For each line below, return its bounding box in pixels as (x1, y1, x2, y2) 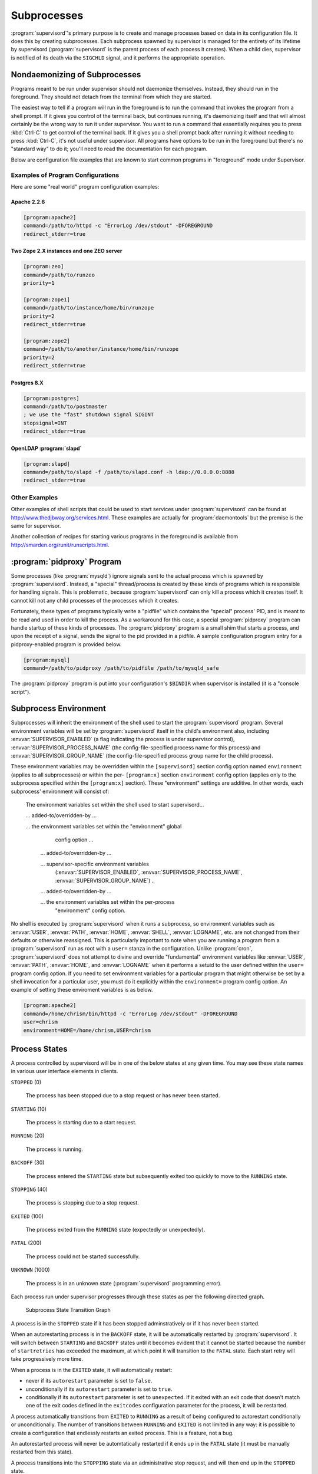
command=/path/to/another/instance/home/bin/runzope (23, 346, 179, 353)
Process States (11, 1044, 68, 1054)
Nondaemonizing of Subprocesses (11, 70, 141, 80)
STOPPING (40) (11, 1186, 48, 1193)
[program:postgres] (23, 395, 79, 402)
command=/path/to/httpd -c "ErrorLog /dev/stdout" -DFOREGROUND (23, 222, 213, 229)
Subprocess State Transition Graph (25, 1307, 111, 1314)
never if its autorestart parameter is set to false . (25, 1377, 153, 1384)
